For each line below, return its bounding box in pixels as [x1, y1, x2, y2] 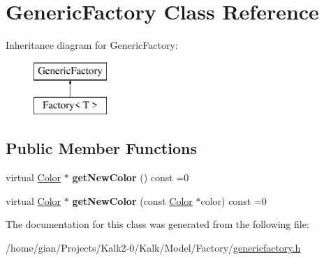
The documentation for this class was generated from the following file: [6, 217, 309, 231]
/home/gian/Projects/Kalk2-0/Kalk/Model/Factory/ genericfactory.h [6, 240, 301, 254]
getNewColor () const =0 [72, 170, 189, 185]
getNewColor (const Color [72, 193, 193, 208]
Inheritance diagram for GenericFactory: [6, 38, 178, 52]
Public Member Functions [6, 137, 197, 159]
